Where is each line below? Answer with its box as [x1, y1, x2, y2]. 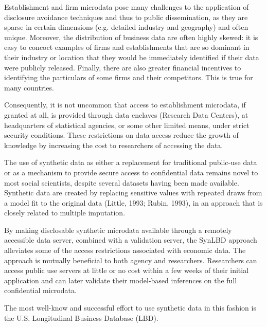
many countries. [4, 82, 54, 93]
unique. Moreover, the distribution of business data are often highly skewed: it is [4, 31, 258, 42]
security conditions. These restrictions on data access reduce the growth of [4, 130, 239, 140]
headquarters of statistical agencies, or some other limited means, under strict [4, 119, 250, 130]
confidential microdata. [4, 285, 77, 296]
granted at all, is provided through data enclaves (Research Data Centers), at [4, 109, 248, 120]
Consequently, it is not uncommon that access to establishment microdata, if [4, 99, 246, 110]
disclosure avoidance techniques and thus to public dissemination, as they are [4, 11, 248, 22]
